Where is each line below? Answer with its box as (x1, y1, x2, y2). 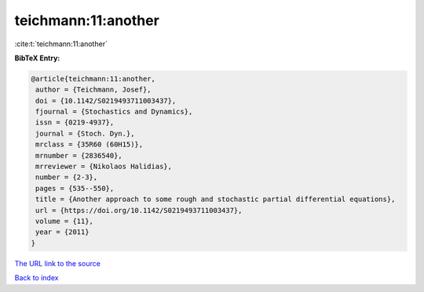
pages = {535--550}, (35, 184, 115, 193)
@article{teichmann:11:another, (31, 74, 156, 83)
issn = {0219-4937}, (35, 118, 115, 127)
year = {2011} (35, 228, 90, 236)
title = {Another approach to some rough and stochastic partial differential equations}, (35, 195, 396, 204)
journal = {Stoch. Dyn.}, (35, 129, 135, 138)
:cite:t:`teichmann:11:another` (14, 39, 108, 49)
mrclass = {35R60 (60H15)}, (35, 140, 144, 149)
